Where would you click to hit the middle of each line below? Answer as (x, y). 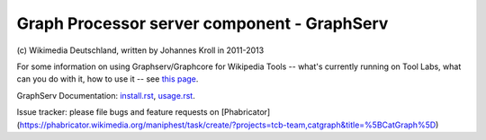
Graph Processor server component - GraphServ (202, 23)
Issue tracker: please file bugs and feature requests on (118, 112)
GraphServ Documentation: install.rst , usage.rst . (106, 95)
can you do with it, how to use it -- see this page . (108, 79)
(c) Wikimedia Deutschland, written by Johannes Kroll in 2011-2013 (140, 50)
